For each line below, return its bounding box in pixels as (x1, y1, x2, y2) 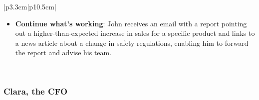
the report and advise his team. (15, 47, 112, 58)
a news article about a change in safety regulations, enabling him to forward (15, 37, 249, 48)
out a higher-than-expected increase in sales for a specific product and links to (15, 28, 255, 38)
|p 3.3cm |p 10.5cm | (3, 1, 56, 11)
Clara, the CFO (3, 85, 68, 98)
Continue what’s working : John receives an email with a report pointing (15, 18, 247, 28)
